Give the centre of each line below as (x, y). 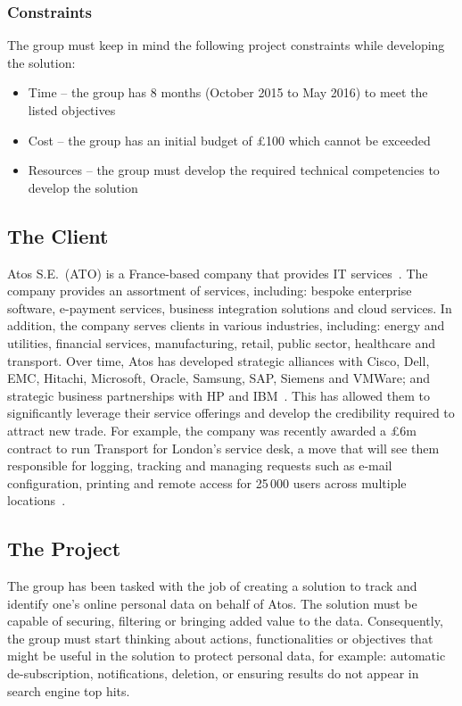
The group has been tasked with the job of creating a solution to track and (212, 586)
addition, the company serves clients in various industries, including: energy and (226, 325)
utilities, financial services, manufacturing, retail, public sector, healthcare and (222, 342)
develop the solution (83, 187)
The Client (58, 235)
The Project (64, 548)
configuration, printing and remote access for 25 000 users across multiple (207, 482)
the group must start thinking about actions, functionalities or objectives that (220, 638)
